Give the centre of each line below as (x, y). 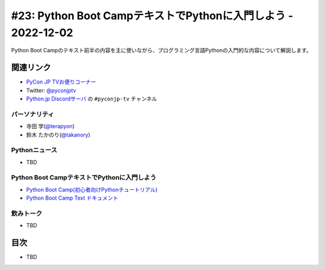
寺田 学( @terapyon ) (50, 126)
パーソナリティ (32, 114)
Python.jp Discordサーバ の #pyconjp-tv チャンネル (92, 99)
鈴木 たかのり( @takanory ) (58, 135)
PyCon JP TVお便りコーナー (61, 82)
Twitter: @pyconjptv (51, 90)
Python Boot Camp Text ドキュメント (72, 198)
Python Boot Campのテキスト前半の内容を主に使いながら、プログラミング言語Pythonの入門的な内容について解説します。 (162, 51)
